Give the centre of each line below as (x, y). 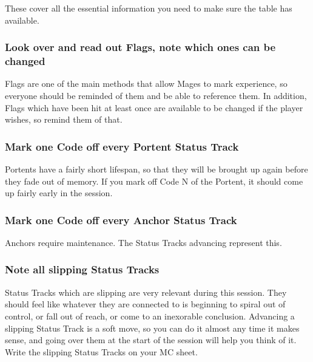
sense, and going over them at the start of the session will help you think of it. (151, 340)
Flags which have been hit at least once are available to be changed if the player (154, 107)
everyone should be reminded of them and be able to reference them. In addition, (156, 95)
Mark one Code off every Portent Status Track (122, 146)
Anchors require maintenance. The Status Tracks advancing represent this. (143, 242)
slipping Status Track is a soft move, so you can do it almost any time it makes (152, 328)
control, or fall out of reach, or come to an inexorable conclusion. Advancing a (150, 316)
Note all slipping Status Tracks (82, 269)
